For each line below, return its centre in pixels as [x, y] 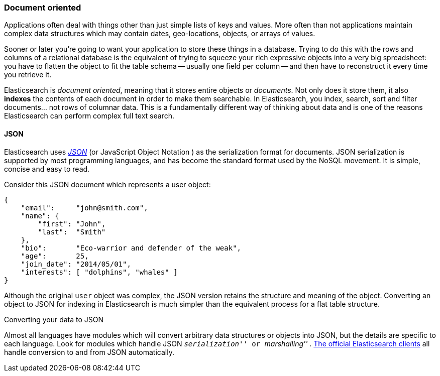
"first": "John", [72, 224]
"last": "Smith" [72, 232]
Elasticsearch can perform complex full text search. [89, 116]
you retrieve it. [28, 75]
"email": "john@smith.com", [84, 208]
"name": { [40, 216]
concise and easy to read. [47, 169]
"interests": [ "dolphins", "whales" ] [99, 272]
